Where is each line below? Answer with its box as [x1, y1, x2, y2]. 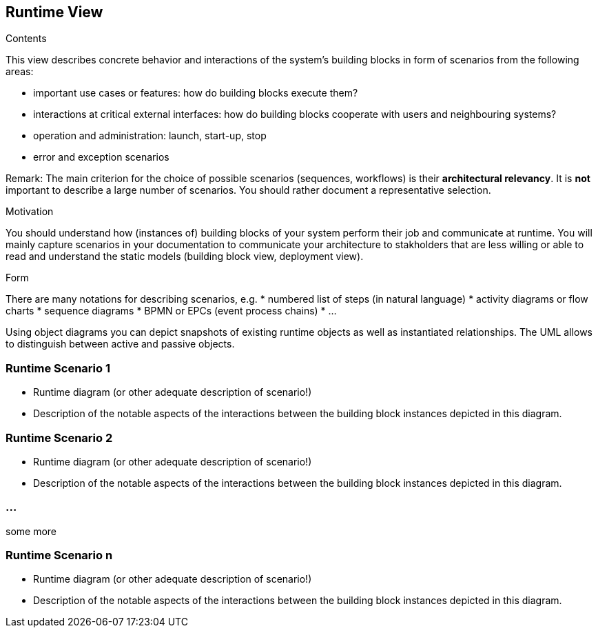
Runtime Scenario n [6, 548, 113, 563]
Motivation [6, 205, 54, 218]
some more [6, 525, 57, 537]
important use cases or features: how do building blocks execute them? [33, 87, 358, 99]
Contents [6, 32, 47, 45]
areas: [6, 66, 34, 78]
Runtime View [6, 3, 103, 21]
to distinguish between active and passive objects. [6, 338, 235, 350]
